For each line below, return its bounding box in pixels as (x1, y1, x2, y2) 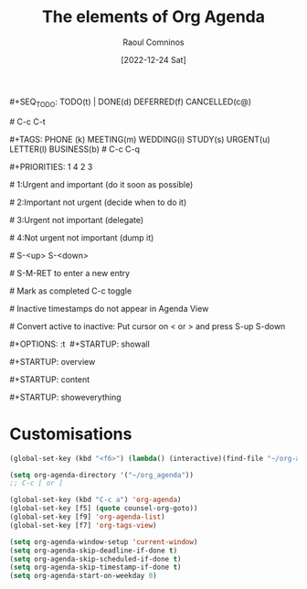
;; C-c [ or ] (9, 478, 64, 488)
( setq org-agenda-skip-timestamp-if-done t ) (9, 562, 182, 573)
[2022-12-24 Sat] (120, 54, 187, 65)
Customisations (9, 423, 132, 444)
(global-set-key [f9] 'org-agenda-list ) (9, 512, 166, 522)
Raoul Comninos (122, 37, 185, 48)
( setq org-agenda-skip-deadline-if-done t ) (9, 546, 178, 555)
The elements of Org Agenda (42, 6, 265, 27)
